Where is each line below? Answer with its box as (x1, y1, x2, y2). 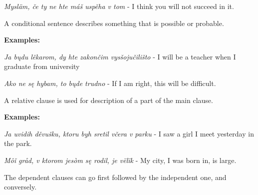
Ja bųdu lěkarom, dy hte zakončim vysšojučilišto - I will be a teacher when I (4, 51, 236, 61)
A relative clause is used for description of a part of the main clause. (4, 94, 213, 105)
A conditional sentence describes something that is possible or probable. (4, 17, 224, 28)
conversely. (4, 181, 37, 192)
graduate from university (4, 61, 80, 71)
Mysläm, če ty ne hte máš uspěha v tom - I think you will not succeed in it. (4, 1, 234, 11)
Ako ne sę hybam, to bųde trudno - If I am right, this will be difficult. (4, 77, 216, 88)
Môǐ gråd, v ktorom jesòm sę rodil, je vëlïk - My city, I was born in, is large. (4, 154, 237, 165)
